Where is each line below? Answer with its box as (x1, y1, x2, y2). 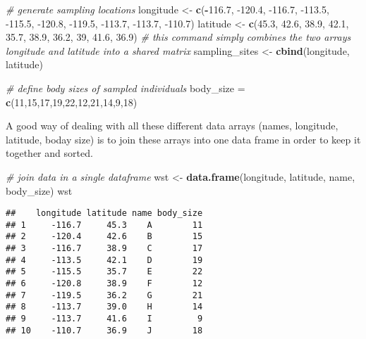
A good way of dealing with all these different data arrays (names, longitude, (6, 118, 338, 133)
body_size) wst (6, 183, 73, 198)
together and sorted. (6, 146, 93, 160)
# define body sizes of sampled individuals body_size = (6, 80, 245, 95)
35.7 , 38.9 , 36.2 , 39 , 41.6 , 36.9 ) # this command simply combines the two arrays (6, 30, 351, 44)
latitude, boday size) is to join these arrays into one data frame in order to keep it (6, 132, 361, 146)
